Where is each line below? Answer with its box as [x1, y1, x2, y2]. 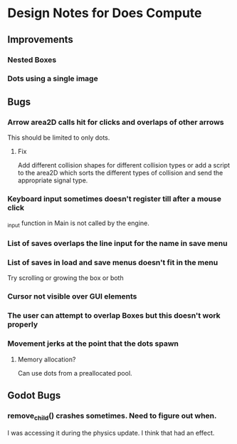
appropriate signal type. [17, 176, 88, 185]
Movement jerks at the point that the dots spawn [7, 339, 179, 349]
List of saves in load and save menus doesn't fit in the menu [7, 258, 218, 268]
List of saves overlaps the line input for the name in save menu [7, 239, 228, 249]
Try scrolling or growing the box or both [7, 274, 124, 282]
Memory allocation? [17, 355, 76, 363]
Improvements [7, 33, 73, 46]
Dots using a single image [7, 73, 98, 83]
